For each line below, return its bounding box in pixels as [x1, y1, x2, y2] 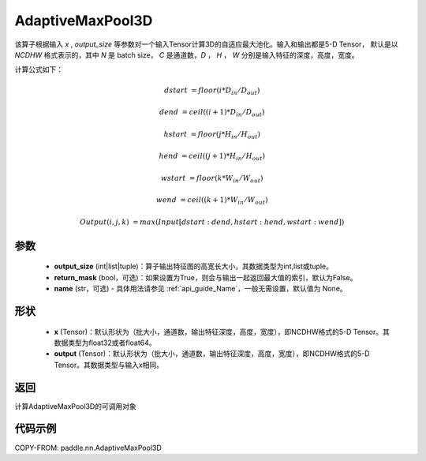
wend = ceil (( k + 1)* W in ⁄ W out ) [155, 196, 268, 207]
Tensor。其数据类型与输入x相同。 [54, 360, 164, 369]
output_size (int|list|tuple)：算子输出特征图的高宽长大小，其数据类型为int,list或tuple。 [54, 261, 333, 272]
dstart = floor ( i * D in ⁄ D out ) [164, 85, 260, 96]
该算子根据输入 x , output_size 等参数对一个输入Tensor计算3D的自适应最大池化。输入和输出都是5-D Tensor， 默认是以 [14, 39, 398, 49]
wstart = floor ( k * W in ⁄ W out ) [160, 174, 263, 185]
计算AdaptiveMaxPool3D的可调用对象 [14, 401, 137, 410]
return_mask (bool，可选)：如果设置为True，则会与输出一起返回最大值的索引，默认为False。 [54, 272, 357, 282]
